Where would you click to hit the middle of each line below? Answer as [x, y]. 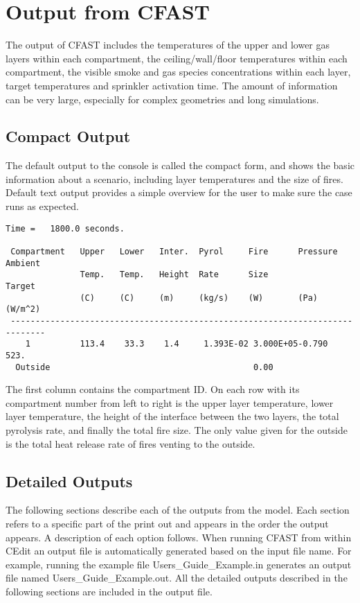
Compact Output [68, 136]
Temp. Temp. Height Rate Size [174, 275]
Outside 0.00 [144, 367]
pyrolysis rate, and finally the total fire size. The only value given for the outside [177, 429]
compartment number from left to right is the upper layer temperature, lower [170, 402]
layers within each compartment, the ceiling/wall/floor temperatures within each [177, 58]
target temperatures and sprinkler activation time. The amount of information [172, 85]
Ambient [23, 263]
